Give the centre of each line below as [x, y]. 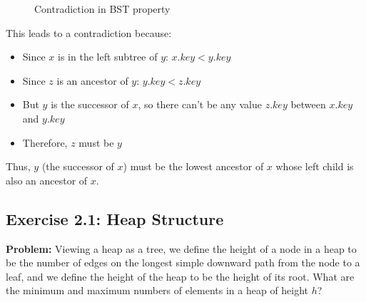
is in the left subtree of [108, 57]
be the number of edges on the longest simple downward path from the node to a [183, 262]
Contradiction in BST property [102, 9]
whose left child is [315, 166]
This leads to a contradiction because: [89, 32]
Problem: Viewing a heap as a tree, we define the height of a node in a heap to [181, 248]
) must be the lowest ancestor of [193, 166]
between [308, 104]
